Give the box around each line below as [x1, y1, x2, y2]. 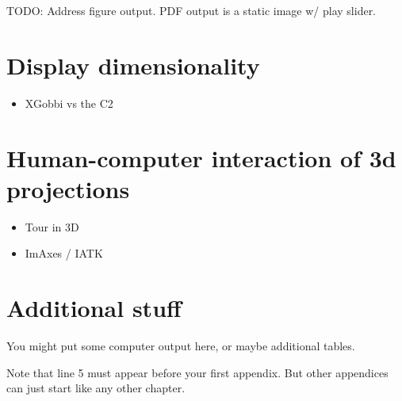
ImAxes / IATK [25, 245, 103, 262]
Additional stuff [6, 292, 182, 323]
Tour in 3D [25, 218, 79, 235]
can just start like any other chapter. [6, 380, 186, 396]
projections [6, 172, 130, 204]
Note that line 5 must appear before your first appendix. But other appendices [6, 364, 389, 380]
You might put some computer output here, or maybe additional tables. [6, 337, 355, 353]
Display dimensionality [6, 48, 260, 81]
